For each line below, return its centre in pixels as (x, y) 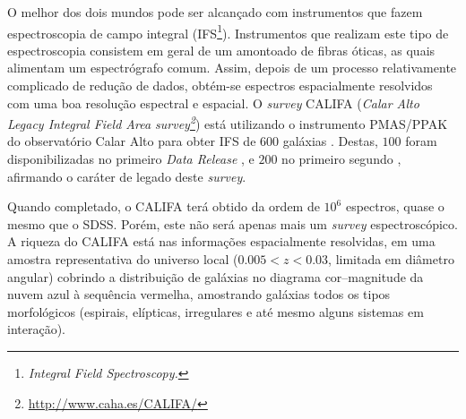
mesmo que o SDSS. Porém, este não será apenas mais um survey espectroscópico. (233, 223)
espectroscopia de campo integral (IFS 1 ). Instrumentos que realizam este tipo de (228, 31)
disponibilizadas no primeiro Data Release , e (131, 159)
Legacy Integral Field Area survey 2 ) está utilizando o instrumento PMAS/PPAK (228, 122)
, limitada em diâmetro (391, 259)
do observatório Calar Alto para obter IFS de (132, 141)
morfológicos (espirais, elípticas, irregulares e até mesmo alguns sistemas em (216, 311)
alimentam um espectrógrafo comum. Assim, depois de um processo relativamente (232, 68)
